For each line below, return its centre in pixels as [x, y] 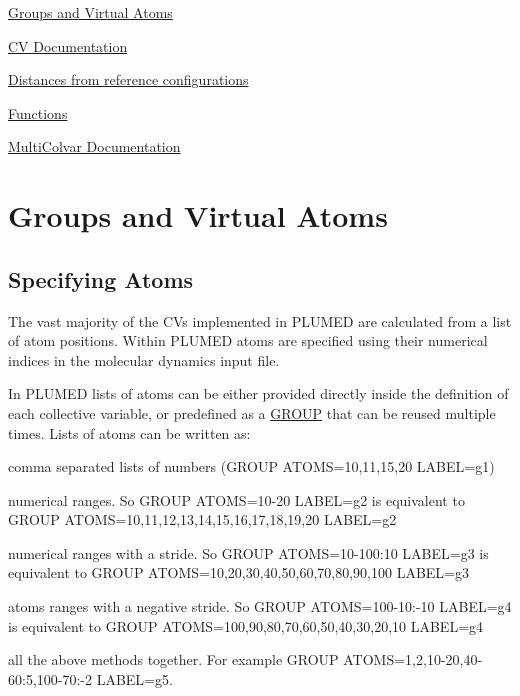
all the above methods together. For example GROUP [173, 659]
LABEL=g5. [134, 678]
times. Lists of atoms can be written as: [129, 432]
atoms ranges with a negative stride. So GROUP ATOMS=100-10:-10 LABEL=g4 [260, 606]
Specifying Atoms [101, 278]
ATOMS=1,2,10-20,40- [413, 659]
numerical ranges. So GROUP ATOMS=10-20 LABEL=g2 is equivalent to [236, 499]
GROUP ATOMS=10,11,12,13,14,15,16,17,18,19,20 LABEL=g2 [202, 519]
